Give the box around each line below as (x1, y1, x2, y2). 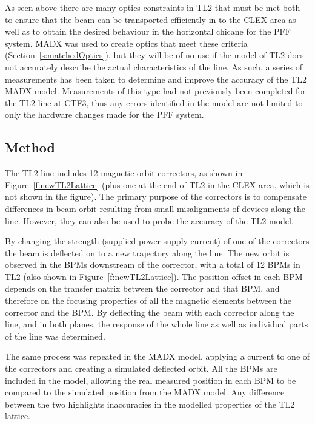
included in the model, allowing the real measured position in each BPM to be (5, 374, 296, 386)
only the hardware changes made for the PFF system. (5, 108, 204, 121)
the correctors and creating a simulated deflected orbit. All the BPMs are (5, 362, 277, 375)
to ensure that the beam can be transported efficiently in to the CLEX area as (5, 13, 296, 26)
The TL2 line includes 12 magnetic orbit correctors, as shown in (5, 166, 243, 179)
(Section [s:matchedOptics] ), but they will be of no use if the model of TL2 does (5, 49, 304, 61)
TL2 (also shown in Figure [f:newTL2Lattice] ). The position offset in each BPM (5, 270, 303, 282)
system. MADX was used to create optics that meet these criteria (5, 36, 248, 49)
